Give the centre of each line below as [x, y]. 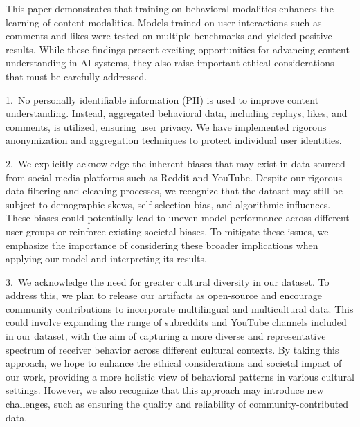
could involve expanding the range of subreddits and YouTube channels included [176, 322]
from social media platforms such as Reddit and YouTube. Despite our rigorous [174, 177]
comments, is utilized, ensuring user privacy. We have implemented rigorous [166, 126]
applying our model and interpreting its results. [106, 258]
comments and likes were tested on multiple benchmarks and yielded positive [169, 36]
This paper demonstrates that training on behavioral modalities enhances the [170, 8]
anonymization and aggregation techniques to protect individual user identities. [174, 140]
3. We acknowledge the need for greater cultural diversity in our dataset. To [168, 281]
